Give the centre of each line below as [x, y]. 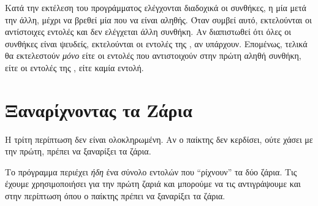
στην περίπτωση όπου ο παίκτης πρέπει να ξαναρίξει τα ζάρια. [115, 196]
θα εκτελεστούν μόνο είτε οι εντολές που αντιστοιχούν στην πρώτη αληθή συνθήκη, [153, 55]
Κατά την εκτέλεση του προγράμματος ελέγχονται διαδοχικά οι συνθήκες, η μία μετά [156, 7]
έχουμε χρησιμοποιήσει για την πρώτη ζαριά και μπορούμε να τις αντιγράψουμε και [153, 184]
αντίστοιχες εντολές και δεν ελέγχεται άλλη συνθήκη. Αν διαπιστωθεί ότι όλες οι [148, 32]
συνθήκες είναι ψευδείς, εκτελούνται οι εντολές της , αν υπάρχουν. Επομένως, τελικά [156, 43]
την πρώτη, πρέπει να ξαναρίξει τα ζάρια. [78, 151]
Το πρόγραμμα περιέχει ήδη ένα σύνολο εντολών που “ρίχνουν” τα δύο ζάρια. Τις [151, 171]
